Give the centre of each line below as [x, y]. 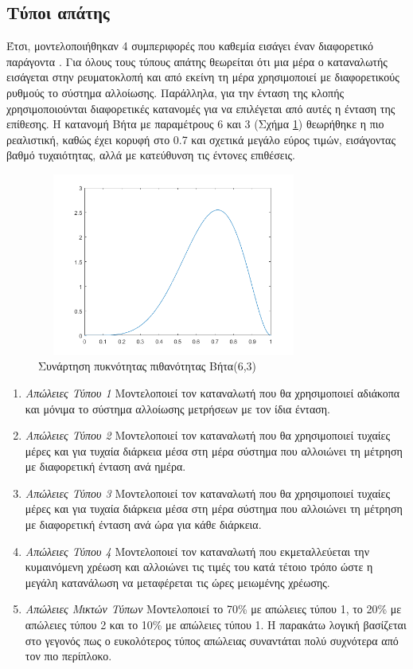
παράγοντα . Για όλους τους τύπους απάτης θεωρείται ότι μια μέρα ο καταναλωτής [197, 61]
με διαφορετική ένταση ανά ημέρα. [105, 466]
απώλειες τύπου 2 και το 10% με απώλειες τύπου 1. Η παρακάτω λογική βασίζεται [216, 625]
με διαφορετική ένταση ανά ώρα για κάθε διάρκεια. [143, 524]
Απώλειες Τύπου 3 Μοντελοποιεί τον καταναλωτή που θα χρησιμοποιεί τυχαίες [207, 493]
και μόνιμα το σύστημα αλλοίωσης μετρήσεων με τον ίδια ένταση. [178, 408]
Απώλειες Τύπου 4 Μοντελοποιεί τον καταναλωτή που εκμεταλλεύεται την [197, 551]
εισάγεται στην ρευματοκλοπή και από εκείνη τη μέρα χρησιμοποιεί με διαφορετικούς [203, 77]
